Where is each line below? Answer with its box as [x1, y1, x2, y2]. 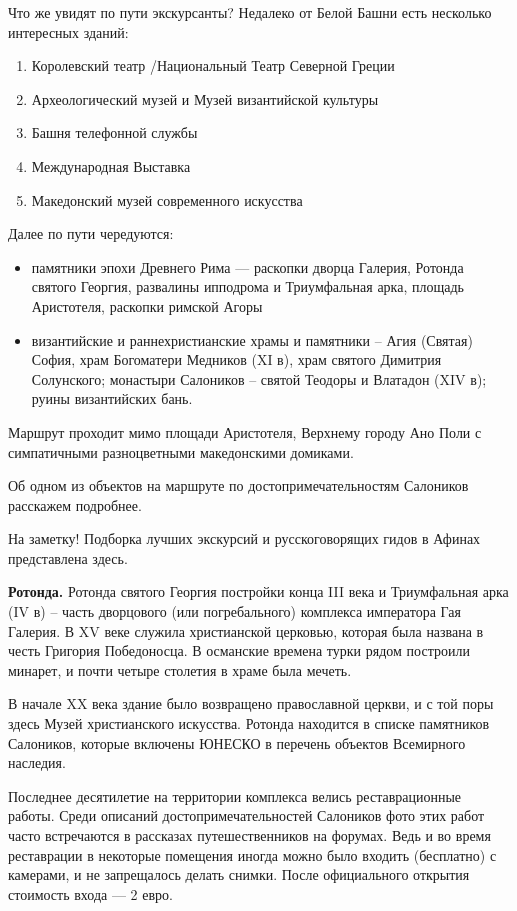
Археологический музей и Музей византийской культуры [31, 88, 379, 109]
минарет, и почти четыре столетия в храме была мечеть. [8, 659, 352, 680]
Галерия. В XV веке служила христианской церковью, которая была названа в [8, 620, 484, 641]
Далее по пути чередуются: [8, 223, 174, 244]
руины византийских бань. [31, 388, 193, 409]
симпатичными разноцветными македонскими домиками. [8, 441, 354, 462]
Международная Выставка [31, 155, 191, 176]
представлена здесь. [8, 547, 128, 568]
